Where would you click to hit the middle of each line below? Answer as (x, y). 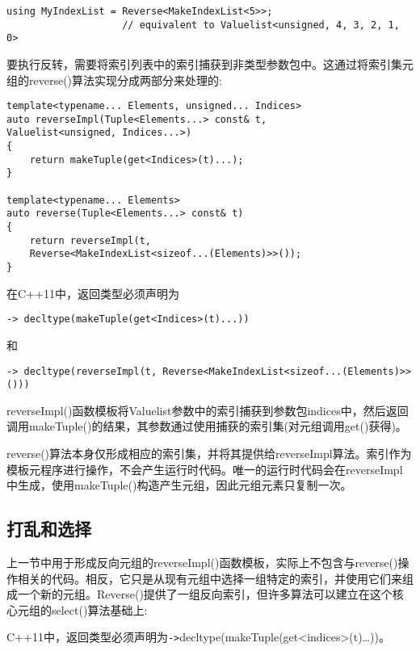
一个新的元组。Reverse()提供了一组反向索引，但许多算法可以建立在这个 (205, 594)
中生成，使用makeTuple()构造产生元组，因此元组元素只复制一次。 (179, 485)
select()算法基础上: (99, 609)
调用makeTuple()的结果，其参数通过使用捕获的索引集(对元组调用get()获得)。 (207, 426)
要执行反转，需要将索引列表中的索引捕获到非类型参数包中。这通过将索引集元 (210, 63)
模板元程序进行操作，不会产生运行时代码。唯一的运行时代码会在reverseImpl (205, 469)
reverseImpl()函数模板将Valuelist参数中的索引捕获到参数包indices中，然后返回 (208, 410)
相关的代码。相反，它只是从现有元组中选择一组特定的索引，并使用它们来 (210, 578)
